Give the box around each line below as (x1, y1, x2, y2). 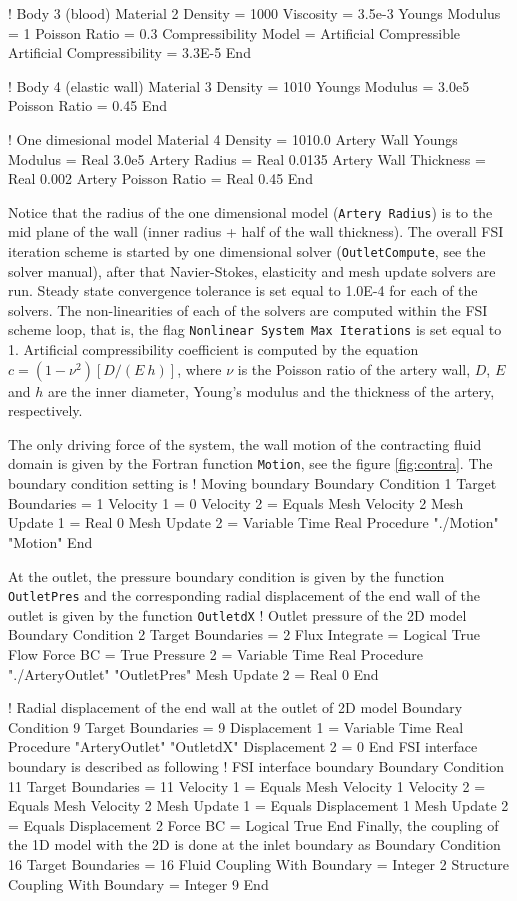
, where (177, 358, 222, 379)
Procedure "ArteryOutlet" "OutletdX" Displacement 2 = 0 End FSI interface (8, 736, 478, 757)
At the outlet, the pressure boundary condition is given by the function (8, 565, 445, 586)
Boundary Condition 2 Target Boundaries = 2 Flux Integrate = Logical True (8, 624, 481, 645)
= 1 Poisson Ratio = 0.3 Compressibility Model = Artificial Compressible (8, 22, 461, 43)
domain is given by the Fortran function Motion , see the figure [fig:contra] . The (8, 453, 493, 474)
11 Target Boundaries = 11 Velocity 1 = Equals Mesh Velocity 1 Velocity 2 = (8, 775, 486, 796)
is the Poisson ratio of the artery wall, (237, 358, 471, 379)
